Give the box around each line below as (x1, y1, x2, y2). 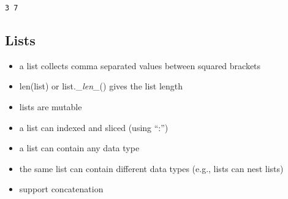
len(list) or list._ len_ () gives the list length (19, 80, 183, 92)
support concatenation (19, 182, 104, 195)
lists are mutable (19, 100, 82, 113)
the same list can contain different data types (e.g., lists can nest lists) (19, 162, 284, 175)
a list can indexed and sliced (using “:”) (19, 121, 169, 133)
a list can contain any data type (19, 141, 140, 154)
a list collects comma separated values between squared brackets (19, 59, 261, 72)
